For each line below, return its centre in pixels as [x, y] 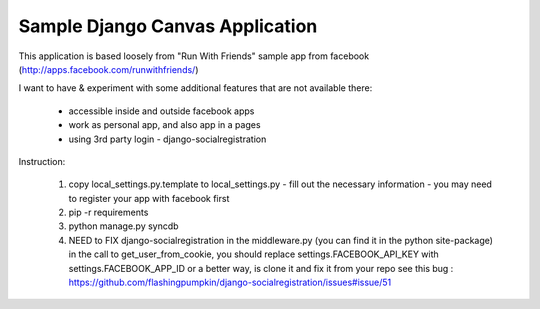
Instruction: [42, 161]
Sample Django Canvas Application [168, 26]
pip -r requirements [108, 212]
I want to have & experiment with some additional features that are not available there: [195, 88]
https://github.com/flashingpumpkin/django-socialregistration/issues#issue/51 [230, 282]
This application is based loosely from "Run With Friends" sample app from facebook [194, 56]
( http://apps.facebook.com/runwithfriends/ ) [108, 69]
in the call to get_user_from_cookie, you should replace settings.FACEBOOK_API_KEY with [253, 254]
